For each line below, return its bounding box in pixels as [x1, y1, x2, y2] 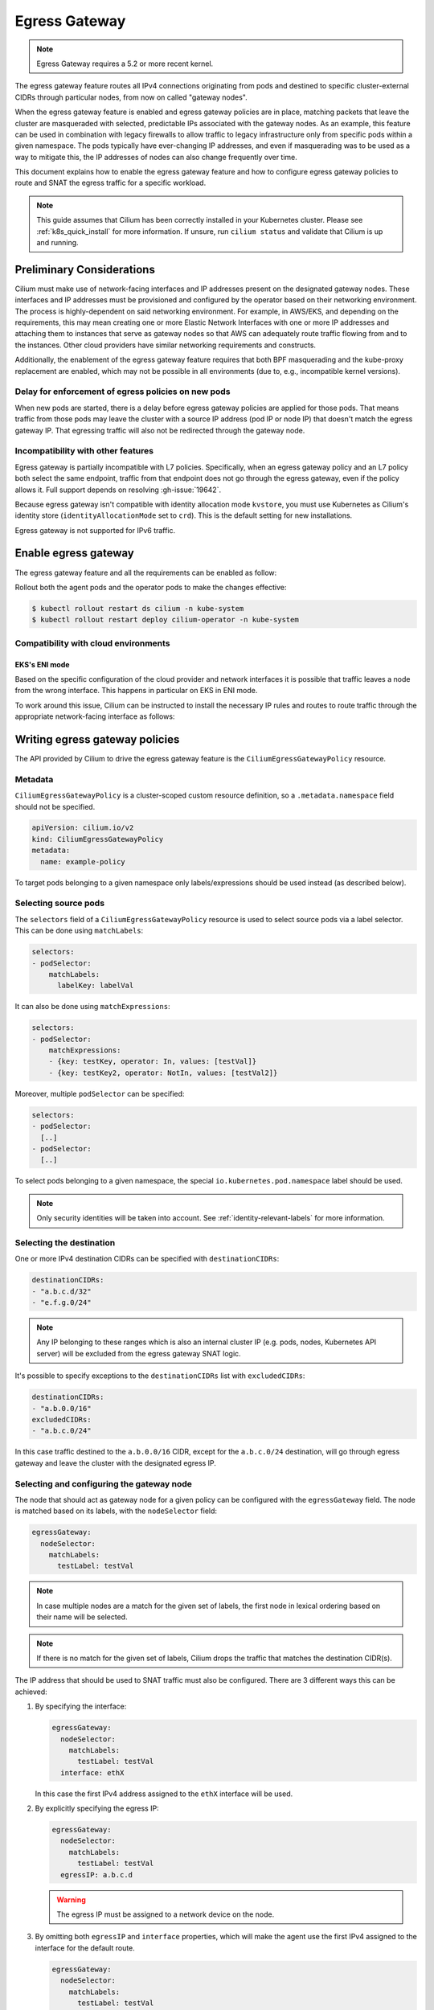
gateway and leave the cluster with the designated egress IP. [14, 1458, 217, 1467]
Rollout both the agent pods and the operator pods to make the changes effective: [14, 582, 287, 592]
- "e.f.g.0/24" [31, 1298, 92, 1307]
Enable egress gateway [14, 547, 134, 560]
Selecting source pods [14, 897, 104, 909]
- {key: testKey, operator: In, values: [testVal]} [48, 1057, 257, 1066]
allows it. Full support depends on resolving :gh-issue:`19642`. [14, 485, 221, 494]
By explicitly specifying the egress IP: [35, 1803, 160, 1813]
